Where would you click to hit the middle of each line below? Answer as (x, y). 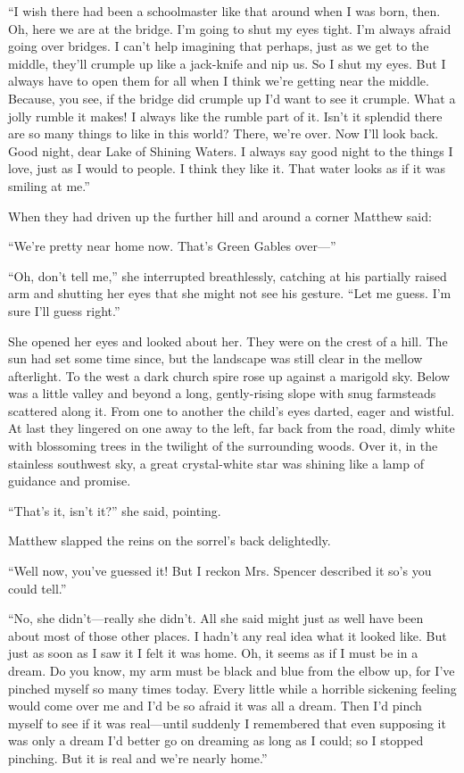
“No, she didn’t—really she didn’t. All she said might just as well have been (216, 618)
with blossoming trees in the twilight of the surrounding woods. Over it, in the (223, 446)
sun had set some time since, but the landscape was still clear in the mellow (215, 358)
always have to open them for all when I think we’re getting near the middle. (219, 81)
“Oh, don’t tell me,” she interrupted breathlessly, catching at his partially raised (228, 275)
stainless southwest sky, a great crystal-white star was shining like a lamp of (216, 463)
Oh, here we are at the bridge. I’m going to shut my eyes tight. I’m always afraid (230, 28)
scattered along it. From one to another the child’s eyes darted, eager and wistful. (232, 410)
